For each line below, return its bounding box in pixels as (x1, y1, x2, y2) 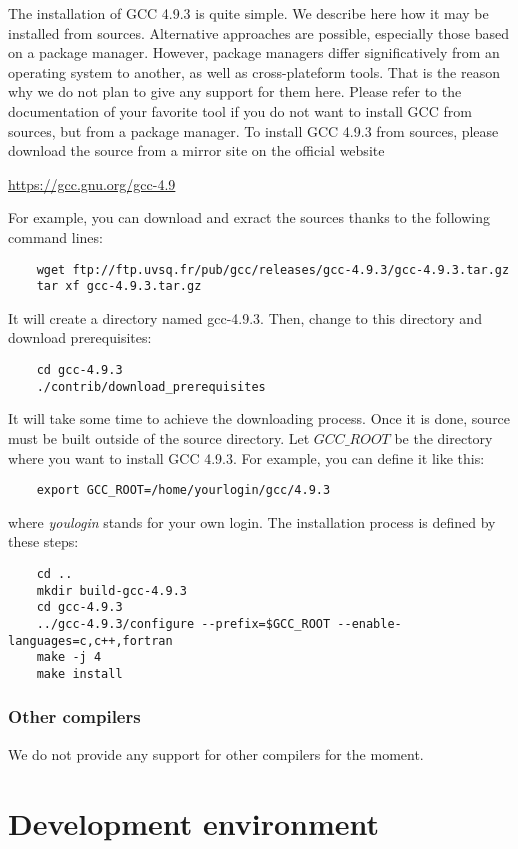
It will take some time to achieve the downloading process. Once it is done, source (8, 408, 511, 429)
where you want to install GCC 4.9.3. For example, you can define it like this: (8, 447, 485, 468)
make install (36, 666, 123, 681)
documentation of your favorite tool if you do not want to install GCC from (8, 100, 472, 121)
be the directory (394, 427, 493, 448)
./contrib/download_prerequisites (36, 379, 266, 394)
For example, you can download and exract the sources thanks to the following (8, 207, 490, 228)
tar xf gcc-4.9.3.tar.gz (36, 279, 202, 294)
